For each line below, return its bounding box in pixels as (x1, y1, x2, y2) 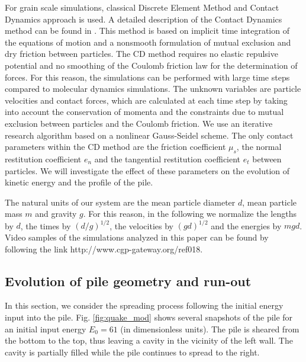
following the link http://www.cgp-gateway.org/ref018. (5, 242, 203, 255)
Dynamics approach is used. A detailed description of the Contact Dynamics (5, 12, 282, 25)
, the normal (236, 140, 282, 153)
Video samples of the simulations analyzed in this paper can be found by (5, 230, 269, 243)
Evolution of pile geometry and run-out (5, 271, 252, 290)
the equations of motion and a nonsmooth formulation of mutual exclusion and (5, 36, 291, 48)
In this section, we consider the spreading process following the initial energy (5, 299, 284, 312)
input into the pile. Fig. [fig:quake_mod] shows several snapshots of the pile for (5, 310, 293, 323)
